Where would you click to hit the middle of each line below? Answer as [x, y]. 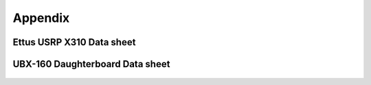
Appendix [41, 18]
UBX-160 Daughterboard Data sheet [91, 64]
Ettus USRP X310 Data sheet [74, 42]
